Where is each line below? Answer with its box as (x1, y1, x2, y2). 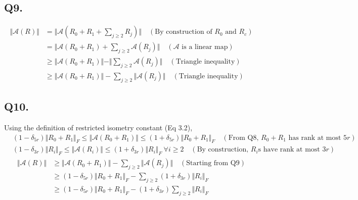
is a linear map (182, 43, 228, 51)
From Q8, (228, 134, 259, 141)
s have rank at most (258, 146, 320, 154)
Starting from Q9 (186, 160, 240, 167)
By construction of (155, 28, 212, 36)
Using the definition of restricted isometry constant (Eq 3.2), (4, 122, 193, 132)
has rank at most (288, 134, 341, 141)
